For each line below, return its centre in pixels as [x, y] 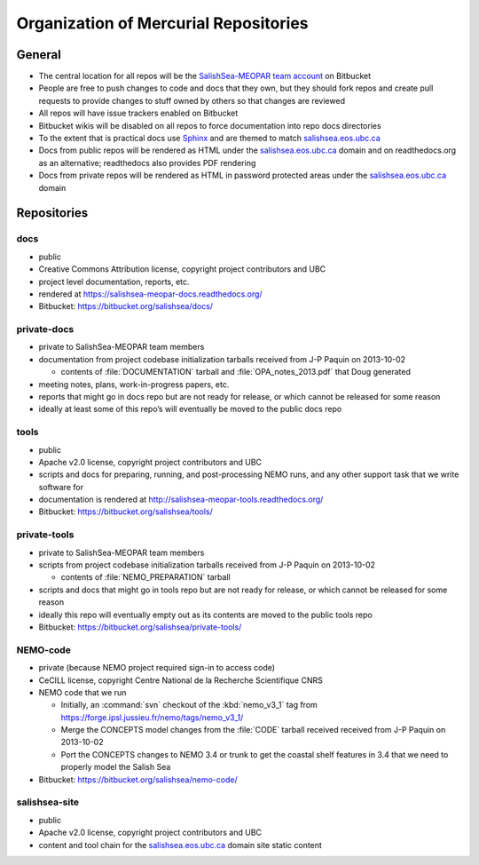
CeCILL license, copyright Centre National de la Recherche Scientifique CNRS [181, 680]
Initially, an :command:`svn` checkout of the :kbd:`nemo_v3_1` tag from [189, 705]
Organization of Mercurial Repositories [162, 23]
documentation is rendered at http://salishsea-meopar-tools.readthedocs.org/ [181, 500]
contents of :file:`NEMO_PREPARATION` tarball [145, 577]
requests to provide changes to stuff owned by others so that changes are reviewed [192, 100]
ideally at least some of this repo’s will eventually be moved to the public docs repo [190, 409]
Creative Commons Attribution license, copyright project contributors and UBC [182, 269]
